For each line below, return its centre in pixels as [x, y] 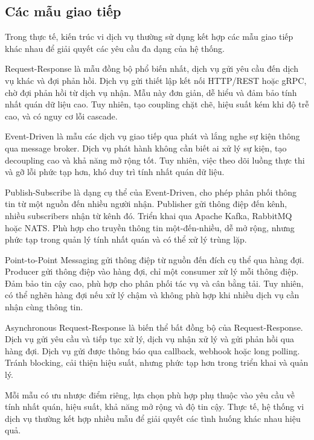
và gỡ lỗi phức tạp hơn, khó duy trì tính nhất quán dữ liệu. [115, 172]
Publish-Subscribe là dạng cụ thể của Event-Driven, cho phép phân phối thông [151, 192]
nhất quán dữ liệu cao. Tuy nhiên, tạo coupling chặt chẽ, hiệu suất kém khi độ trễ [157, 104]
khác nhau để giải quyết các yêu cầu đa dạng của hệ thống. [115, 48]
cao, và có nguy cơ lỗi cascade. [61, 116]
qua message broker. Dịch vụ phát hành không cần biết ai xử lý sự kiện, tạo [146, 148]
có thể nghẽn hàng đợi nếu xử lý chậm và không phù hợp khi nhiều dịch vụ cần [152, 295]
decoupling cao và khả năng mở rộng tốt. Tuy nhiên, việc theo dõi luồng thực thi [155, 160]
